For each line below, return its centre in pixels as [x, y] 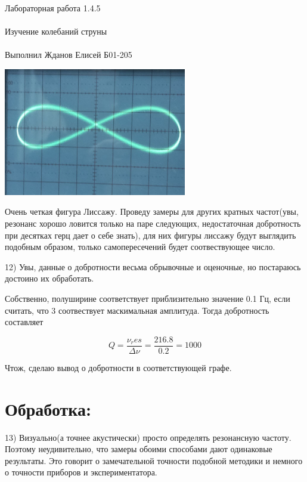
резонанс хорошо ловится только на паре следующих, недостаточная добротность [153, 223]
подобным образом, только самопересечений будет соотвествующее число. [140, 247]
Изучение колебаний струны [56, 31]
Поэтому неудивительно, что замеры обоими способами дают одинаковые [139, 449]
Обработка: [48, 408]
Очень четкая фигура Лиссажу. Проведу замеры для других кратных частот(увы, [152, 211]
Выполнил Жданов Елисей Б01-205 [69, 55]
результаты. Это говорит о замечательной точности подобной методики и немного [154, 460]
